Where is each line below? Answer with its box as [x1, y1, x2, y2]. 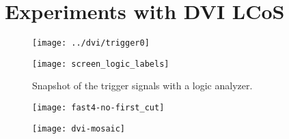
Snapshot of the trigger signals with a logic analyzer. [32, 78, 253, 93]
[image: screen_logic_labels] [32, 59, 169, 69]
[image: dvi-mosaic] [32, 123, 126, 134]
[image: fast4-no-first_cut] [32, 103, 165, 113]
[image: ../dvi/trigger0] [32, 38, 150, 48]
